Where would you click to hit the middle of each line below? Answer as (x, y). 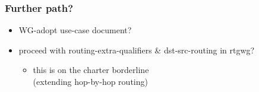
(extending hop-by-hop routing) (90, 81)
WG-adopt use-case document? (75, 30)
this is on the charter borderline (91, 70)
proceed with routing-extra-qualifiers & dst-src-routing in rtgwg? (137, 50)
